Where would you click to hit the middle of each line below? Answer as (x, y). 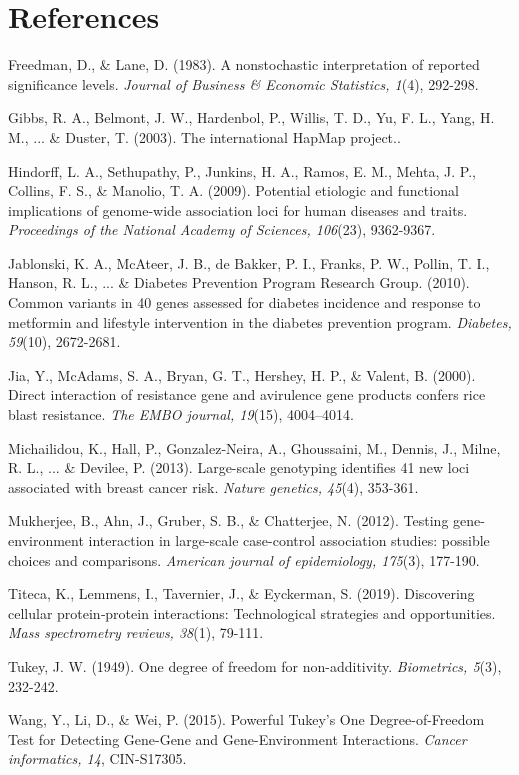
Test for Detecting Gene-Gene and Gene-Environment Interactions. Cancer (237, 738)
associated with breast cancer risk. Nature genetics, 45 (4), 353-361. (213, 486)
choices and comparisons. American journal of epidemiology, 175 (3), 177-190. (244, 559)
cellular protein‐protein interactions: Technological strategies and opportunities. (252, 612)
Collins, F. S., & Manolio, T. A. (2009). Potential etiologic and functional (233, 190)
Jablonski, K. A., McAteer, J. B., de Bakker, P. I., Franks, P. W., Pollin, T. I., (249, 262)
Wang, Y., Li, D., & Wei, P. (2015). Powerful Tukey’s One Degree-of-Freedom (246, 719)
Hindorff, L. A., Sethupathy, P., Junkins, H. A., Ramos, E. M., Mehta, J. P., (242, 170)
